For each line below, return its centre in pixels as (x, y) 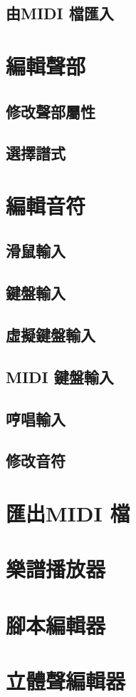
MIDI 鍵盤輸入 (60, 376)
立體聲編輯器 (66, 681)
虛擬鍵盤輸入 (51, 335)
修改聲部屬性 (51, 111)
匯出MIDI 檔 (68, 513)
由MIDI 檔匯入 (60, 13)
